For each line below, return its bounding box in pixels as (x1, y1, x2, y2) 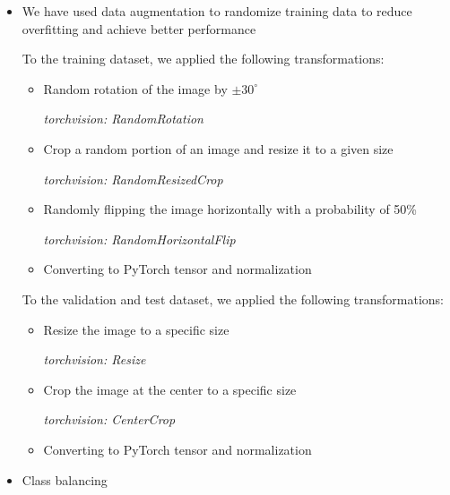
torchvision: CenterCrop (43, 410, 176, 429)
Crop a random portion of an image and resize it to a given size (43, 139, 394, 158)
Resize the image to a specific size (43, 320, 229, 338)
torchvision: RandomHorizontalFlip (43, 229, 236, 248)
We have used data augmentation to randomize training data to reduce (22, 2, 412, 20)
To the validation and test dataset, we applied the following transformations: (22, 289, 444, 308)
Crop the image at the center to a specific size (43, 380, 297, 398)
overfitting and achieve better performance (22, 19, 256, 38)
